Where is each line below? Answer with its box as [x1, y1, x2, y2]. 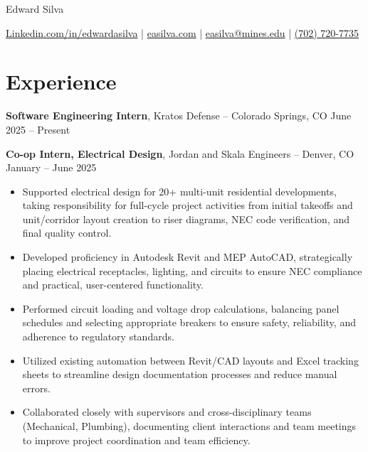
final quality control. [22, 225, 112, 240]
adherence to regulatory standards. [22, 329, 174, 344]
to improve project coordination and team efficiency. [22, 432, 251, 447]
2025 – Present [6, 122, 70, 136]
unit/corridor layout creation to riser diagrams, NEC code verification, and [22, 211, 349, 226]
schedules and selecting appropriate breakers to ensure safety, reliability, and [22, 315, 356, 330]
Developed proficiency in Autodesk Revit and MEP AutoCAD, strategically [22, 249, 353, 264]
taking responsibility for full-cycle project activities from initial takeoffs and [22, 198, 353, 212]
